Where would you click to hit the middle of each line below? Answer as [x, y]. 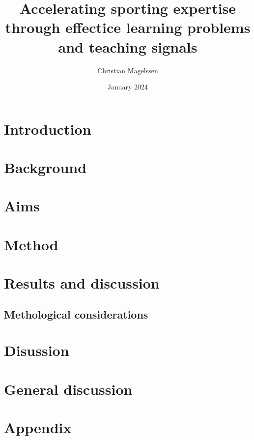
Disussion [37, 350]
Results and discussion [82, 283]
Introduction [48, 129]
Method [31, 244]
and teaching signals [128, 46]
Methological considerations [76, 314]
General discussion [68, 389]
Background [45, 167]
